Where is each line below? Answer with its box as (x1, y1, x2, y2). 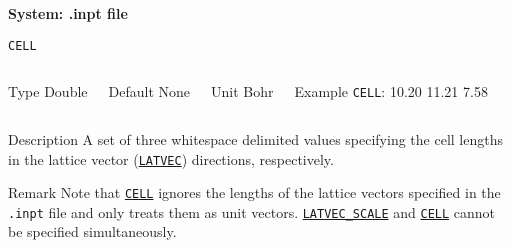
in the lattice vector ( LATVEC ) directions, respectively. (8, 148, 334, 169)
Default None (108, 81, 191, 102)
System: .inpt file (8, 3, 128, 23)
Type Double (8, 81, 88, 102)
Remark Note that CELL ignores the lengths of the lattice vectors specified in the (8, 182, 501, 203)
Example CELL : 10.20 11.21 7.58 (294, 81, 488, 102)
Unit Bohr (211, 81, 274, 102)
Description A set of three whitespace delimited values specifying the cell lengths (8, 128, 503, 149)
